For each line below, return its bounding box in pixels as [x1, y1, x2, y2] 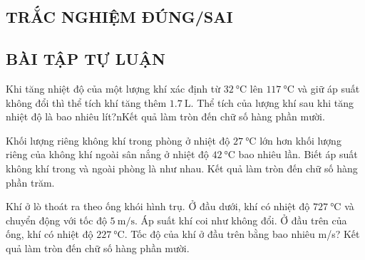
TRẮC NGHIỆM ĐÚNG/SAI [6, 6, 233, 28]
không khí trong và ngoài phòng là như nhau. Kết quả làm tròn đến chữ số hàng [6, 160, 358, 175]
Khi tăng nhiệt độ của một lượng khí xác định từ [6, 80, 221, 95]
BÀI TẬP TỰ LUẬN [6, 48, 165, 70]
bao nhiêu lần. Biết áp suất [238, 147, 358, 162]
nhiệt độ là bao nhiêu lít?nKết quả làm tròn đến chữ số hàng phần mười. [6, 109, 325, 124]
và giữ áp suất [297, 80, 360, 95]
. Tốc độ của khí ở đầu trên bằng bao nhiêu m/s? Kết [124, 227, 360, 241]
